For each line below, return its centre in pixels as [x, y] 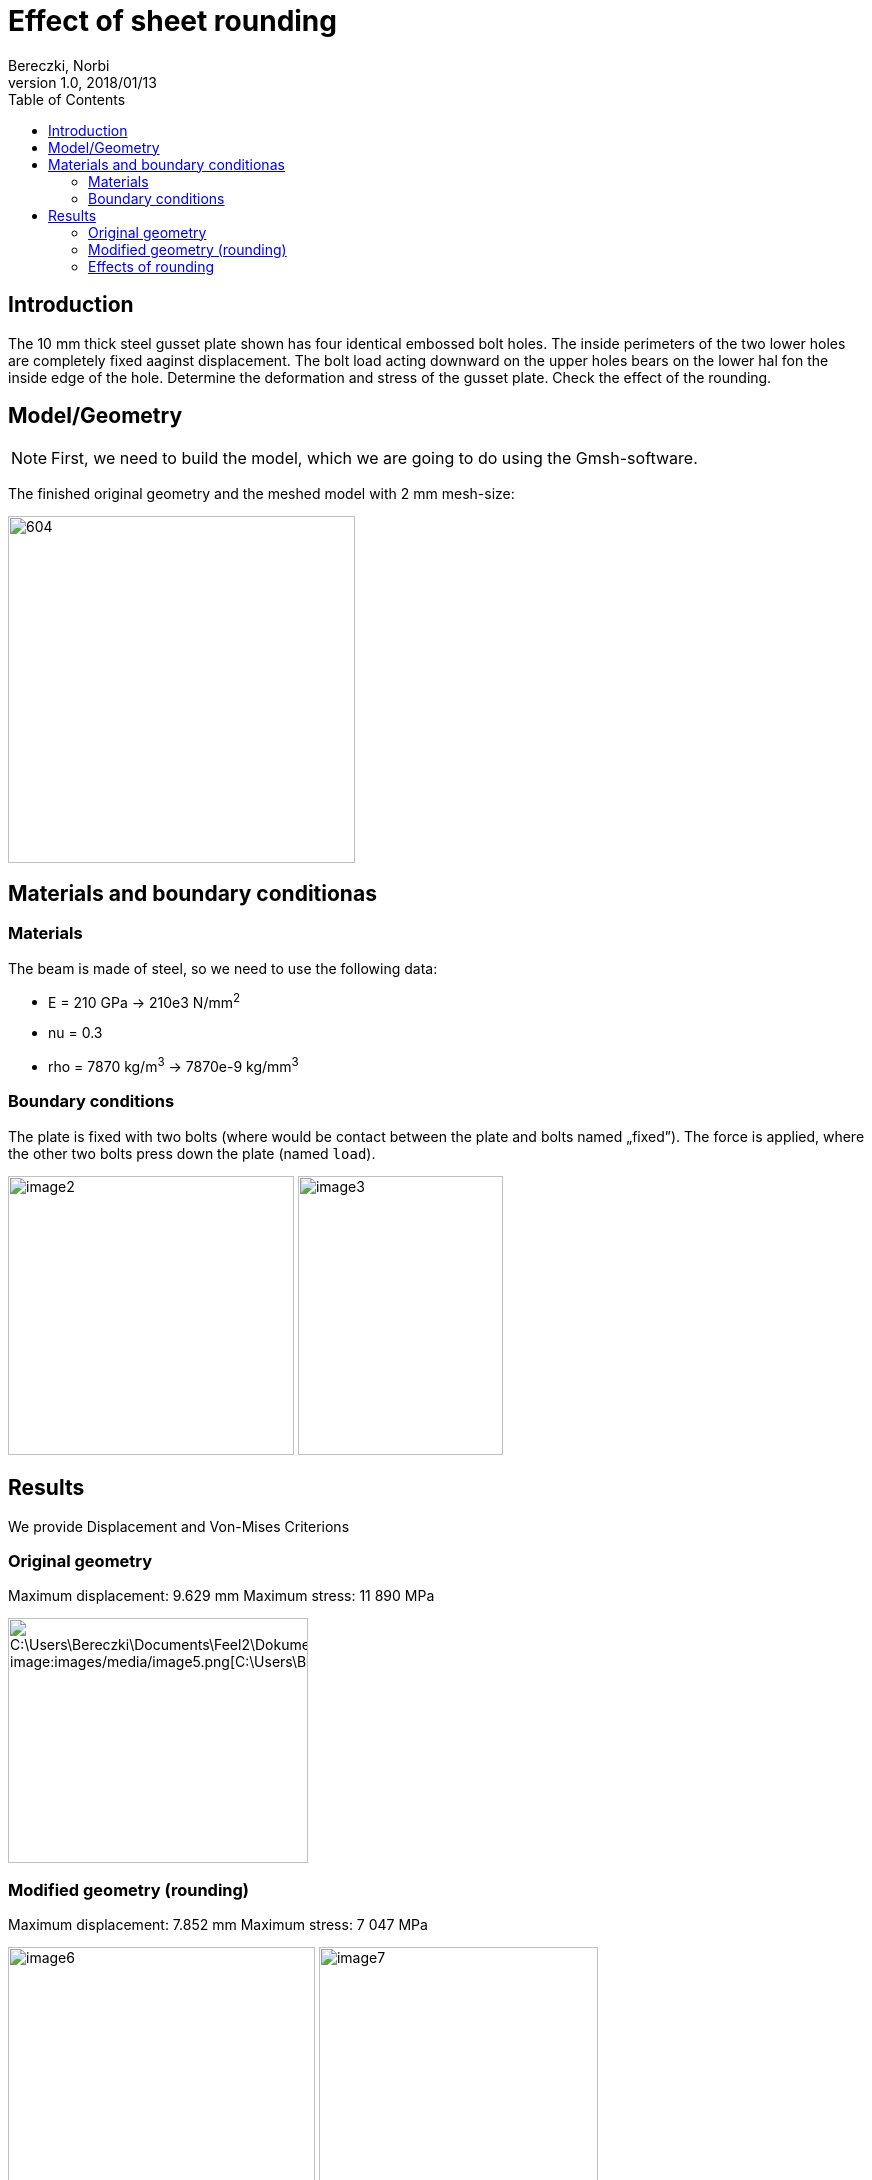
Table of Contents [67, 99]
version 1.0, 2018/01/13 [82, 82]
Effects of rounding [151, 266]
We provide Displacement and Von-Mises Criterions [179, 1526]
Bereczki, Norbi [59, 65]
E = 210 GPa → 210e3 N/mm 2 [144, 1000]
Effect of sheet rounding [172, 21]
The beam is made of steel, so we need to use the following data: [223, 968]
